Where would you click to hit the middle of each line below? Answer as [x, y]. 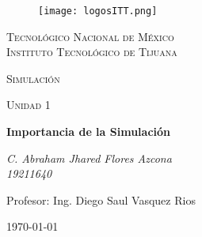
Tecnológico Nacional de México [90, 36]
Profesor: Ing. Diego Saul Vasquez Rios [101, 199]
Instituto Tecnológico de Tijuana [92, 52]
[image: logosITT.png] [98, 11]
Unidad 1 [29, 105]
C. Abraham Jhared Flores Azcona [89, 158]
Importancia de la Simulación [89, 132]
